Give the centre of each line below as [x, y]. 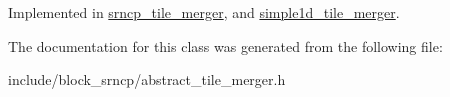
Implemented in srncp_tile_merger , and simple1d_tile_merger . [204, 12]
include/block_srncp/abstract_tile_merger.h [147, 79]
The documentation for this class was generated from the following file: [225, 45]
